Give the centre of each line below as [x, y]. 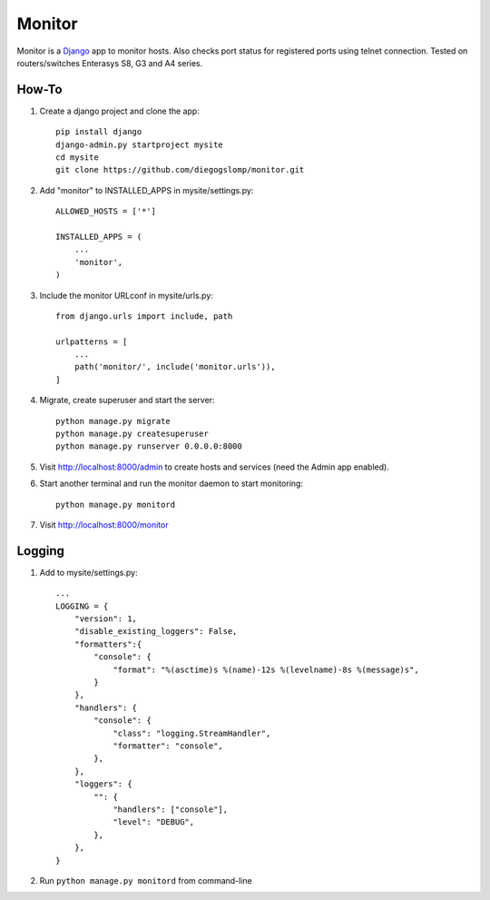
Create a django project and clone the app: [119, 111]
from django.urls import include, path [144, 316]
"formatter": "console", [168, 746]
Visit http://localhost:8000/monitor [104, 525]
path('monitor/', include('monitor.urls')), [175, 367]
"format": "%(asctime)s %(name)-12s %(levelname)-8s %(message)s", [266, 669]
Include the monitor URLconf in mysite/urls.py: [126, 295]
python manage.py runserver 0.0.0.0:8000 [149, 446]
